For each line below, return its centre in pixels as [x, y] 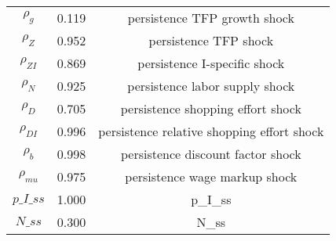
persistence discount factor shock [211, 154]
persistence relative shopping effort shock [211, 131]
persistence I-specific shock [211, 63]
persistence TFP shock [211, 40]
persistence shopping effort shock [211, 108]
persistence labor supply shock [211, 86]
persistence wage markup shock [211, 176]
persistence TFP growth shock [211, 18]
